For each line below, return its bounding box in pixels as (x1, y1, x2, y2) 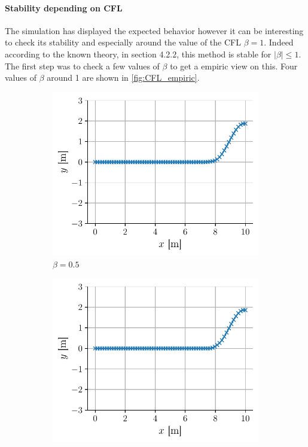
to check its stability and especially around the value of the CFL (5, 36, 241, 48)
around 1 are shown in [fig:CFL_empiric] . (47, 71, 200, 84)
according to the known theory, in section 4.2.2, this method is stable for (5, 47, 272, 60)
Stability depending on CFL (5, 1, 123, 14)
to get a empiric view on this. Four (170, 59, 298, 72)
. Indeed (264, 36, 294, 48)
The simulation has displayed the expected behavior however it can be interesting (5, 24, 304, 37)
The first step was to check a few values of (5, 59, 160, 72)
